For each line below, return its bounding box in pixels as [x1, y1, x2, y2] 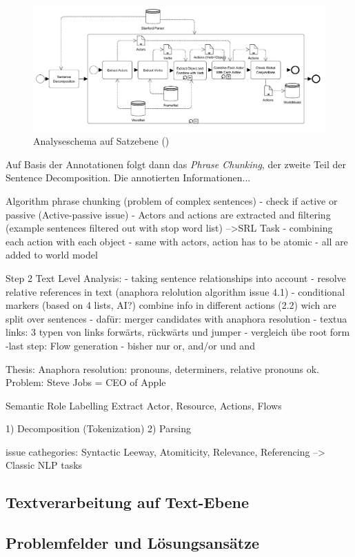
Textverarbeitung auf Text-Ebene [6, 492, 250, 513]
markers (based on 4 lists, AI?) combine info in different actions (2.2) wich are [6, 298, 336, 312]
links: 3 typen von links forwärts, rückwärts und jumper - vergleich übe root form [6, 325, 350, 339]
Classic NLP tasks [6, 458, 83, 472]
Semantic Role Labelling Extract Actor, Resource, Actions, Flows [6, 398, 282, 412]
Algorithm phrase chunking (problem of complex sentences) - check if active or [6, 193, 338, 207]
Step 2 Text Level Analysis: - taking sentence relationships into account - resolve [6, 270, 346, 285]
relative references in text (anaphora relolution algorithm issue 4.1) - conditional [6, 284, 345, 298]
